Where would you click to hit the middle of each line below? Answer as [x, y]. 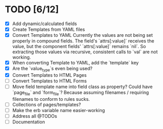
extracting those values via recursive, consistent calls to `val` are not [85, 52]
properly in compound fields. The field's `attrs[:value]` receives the [83, 41]
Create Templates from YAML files [49, 29]
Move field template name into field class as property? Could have [82, 87]
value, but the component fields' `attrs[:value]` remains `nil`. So [79, 47]
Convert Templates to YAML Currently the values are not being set [83, 35]
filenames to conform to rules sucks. [51, 99]
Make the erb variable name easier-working [59, 111]
